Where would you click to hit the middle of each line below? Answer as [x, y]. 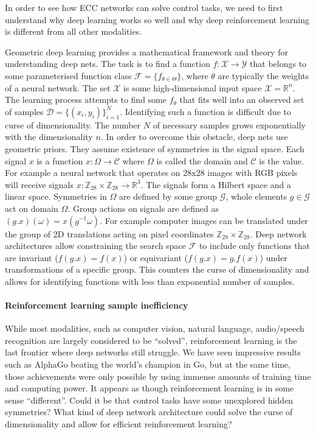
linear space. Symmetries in [56, 196]
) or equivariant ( [156, 257]
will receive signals [39, 184]
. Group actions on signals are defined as [143, 208]
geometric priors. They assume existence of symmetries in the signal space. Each [155, 148]
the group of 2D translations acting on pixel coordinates [109, 233]
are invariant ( [32, 257]
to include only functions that [255, 246]
